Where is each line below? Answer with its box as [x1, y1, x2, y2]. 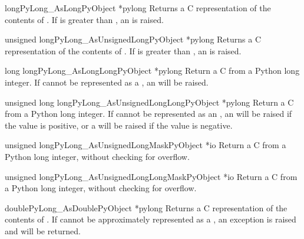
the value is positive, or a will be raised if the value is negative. [5, 119, 233, 131]
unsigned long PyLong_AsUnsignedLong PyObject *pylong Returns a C [5, 33, 262, 45]
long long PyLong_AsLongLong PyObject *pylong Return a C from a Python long [5, 64, 300, 77]
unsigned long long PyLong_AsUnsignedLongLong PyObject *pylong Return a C [5, 96, 294, 108]
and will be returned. [5, 224, 81, 237]
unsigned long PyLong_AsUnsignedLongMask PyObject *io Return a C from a [5, 139, 286, 151]
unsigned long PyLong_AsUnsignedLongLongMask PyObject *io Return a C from [5, 170, 298, 182]
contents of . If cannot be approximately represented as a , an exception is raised [5, 213, 296, 225]
